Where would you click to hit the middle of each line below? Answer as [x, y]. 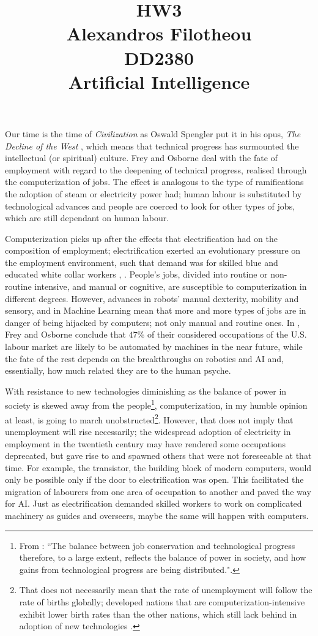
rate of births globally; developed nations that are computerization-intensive [162, 602]
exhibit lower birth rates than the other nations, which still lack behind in [158, 614]
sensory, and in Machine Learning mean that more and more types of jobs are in [156, 310]
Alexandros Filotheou [159, 33]
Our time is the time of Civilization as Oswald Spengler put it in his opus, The [153, 133]
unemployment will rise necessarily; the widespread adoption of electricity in [148, 431]
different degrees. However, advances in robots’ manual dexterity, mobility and [152, 298]
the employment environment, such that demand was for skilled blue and [142, 262]
